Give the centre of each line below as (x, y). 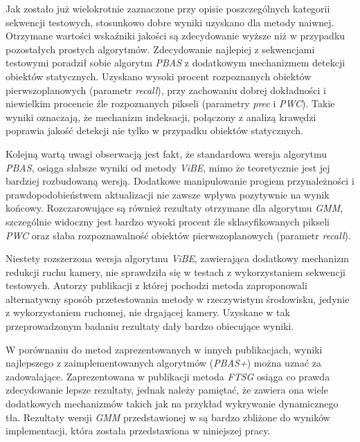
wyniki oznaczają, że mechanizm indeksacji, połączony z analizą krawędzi (161, 117)
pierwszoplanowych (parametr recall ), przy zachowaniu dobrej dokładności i (166, 90)
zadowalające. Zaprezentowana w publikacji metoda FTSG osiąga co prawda (168, 376)
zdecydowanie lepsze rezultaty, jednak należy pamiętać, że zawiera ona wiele (167, 390)
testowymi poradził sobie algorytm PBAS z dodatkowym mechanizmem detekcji (175, 63)
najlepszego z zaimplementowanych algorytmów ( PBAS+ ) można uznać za (163, 363)
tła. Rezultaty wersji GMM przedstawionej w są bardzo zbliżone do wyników (168, 417)
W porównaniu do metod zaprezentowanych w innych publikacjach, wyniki (164, 349)
